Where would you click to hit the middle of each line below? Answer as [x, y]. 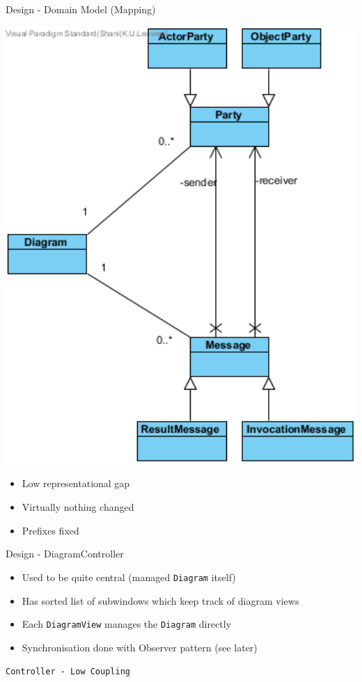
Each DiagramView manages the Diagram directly [127, 624]
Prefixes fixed [50, 530]
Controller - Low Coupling [68, 672]
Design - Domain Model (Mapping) [81, 9]
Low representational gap [76, 483]
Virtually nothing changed [78, 507]
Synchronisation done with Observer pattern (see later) [140, 647]
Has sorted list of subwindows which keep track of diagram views [160, 600]
